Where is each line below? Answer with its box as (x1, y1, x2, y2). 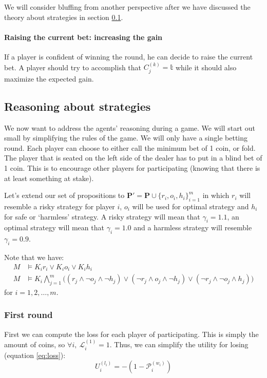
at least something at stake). (4, 172, 94, 183)
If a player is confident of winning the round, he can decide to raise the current (4, 51, 253, 62)
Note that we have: (4, 251, 64, 262)
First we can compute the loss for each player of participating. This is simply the (4, 328, 259, 339)
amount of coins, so (4, 339, 65, 350)
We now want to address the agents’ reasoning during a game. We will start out (4, 122, 255, 133)
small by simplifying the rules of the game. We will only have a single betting (4, 132, 248, 143)
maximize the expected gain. (4, 73, 94, 84)
